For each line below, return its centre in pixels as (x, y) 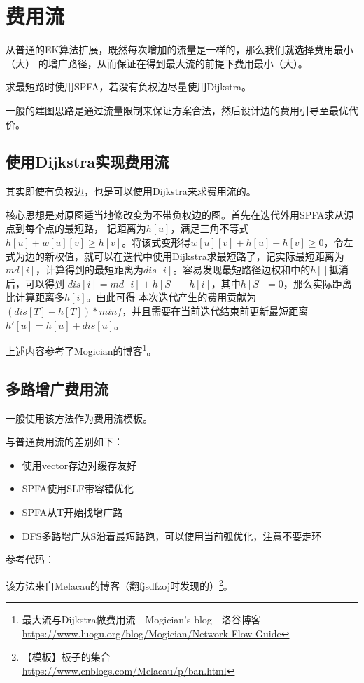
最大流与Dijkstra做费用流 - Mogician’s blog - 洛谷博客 (141, 620)
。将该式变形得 (156, 242)
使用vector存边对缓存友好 (79, 465)
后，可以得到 (35, 283)
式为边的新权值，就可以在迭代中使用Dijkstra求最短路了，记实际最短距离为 (175, 256)
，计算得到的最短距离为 (90, 270)
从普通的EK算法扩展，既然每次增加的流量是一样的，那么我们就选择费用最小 (180, 49)
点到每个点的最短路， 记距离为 (76, 228)
